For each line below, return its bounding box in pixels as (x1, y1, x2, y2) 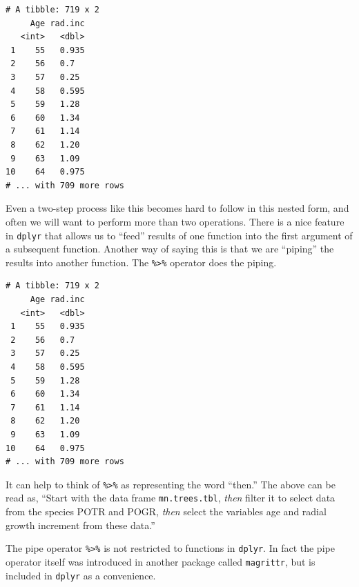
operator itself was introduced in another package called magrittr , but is (6, 554, 316, 568)
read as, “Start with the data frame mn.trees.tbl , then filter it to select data (6, 490, 336, 505)
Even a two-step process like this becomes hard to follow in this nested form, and (6, 201, 349, 215)
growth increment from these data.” (6, 517, 155, 532)
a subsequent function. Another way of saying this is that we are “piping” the (6, 241, 334, 256)
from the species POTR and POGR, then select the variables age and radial (6, 504, 327, 519)
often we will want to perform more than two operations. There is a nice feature (6, 214, 345, 228)
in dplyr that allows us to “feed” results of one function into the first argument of (6, 228, 353, 242)
